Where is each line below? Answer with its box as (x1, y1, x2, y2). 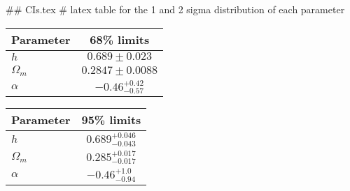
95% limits (81, 112, 141, 128)
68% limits (90, 31, 150, 47)
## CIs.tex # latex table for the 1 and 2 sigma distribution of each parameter (6, 2, 345, 16)
